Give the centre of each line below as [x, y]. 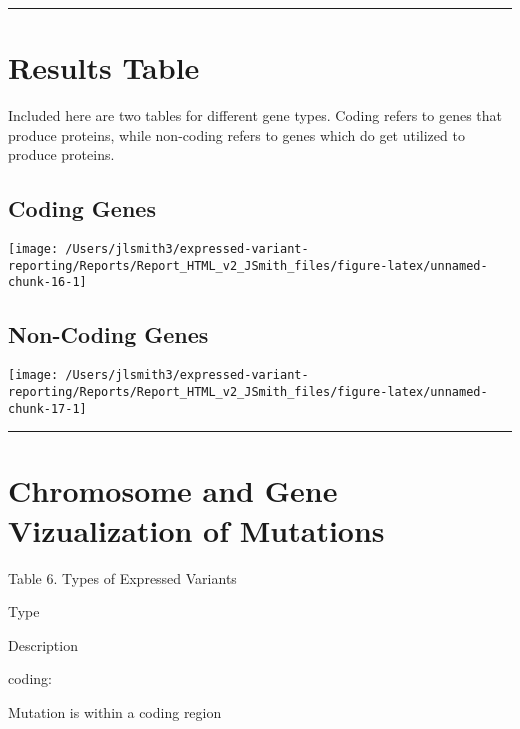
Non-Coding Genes [108, 334]
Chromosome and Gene [173, 490]
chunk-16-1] [47, 282]
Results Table [104, 67]
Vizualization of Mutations [196, 529]
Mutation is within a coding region [115, 711]
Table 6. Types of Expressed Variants [122, 577]
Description [43, 644]
